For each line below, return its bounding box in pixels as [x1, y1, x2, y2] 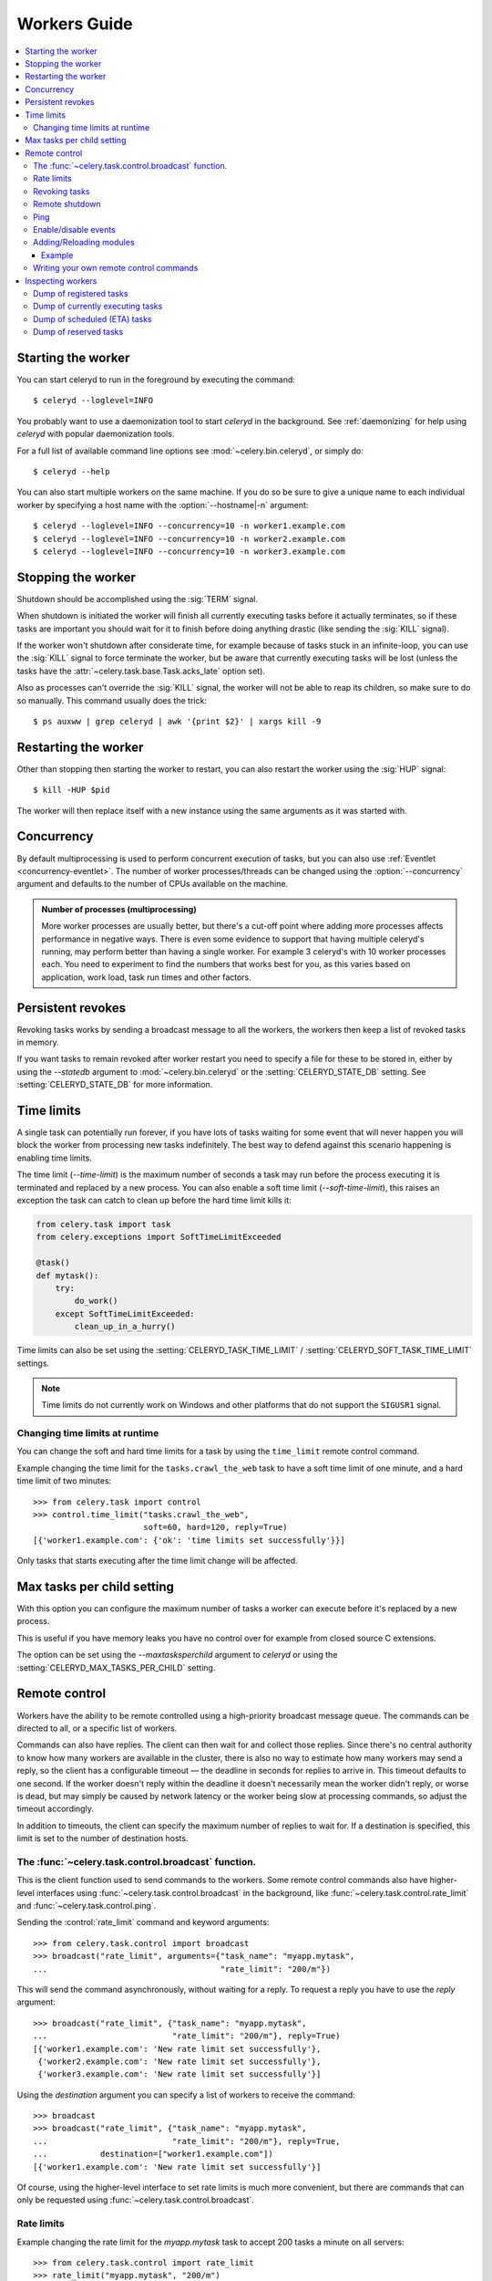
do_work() [74, 1296, 118, 1307]
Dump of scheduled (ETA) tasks [33, 313, 152, 324]
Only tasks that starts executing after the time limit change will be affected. [16, 1556, 298, 1567]
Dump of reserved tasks [33, 327, 124, 338]
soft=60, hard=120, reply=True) [142, 1522, 288, 1533]
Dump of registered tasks [33, 287, 128, 298]
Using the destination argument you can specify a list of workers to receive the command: [16, 2089, 355, 2100]
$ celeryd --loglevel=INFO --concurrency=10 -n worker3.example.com [33, 546, 345, 557]
